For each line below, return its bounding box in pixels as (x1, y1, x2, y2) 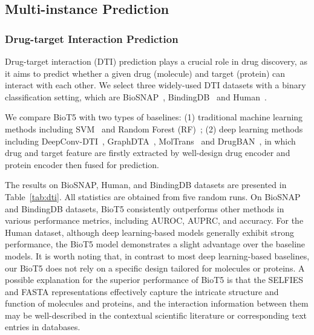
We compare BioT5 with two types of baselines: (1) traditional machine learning (5, 111, 303, 123)
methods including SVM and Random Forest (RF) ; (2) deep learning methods (5, 122, 303, 135)
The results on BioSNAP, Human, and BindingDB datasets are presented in (5, 178, 287, 191)
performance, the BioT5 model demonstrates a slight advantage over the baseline (5, 238, 306, 250)
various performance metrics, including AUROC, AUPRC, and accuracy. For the (5, 214, 304, 227)
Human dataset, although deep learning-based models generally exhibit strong (5, 226, 295, 238)
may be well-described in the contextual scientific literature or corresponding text (5, 308, 307, 321)
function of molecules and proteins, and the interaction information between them (5, 297, 309, 310)
